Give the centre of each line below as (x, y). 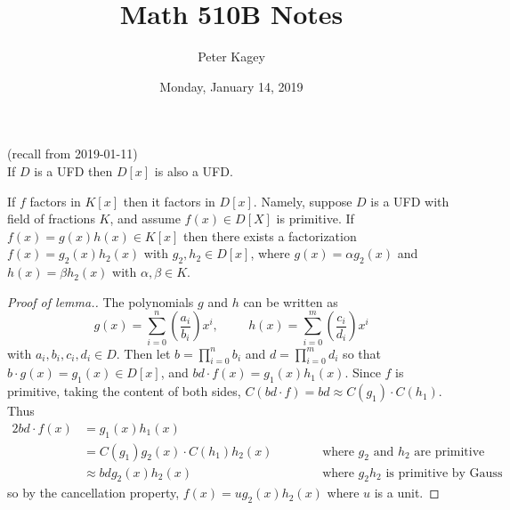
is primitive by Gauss (444, 473)
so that (362, 353)
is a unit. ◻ (407, 493)
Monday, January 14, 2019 (231, 86)
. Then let (143, 353)
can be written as (291, 301)
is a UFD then (73, 170)
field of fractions (51, 219)
